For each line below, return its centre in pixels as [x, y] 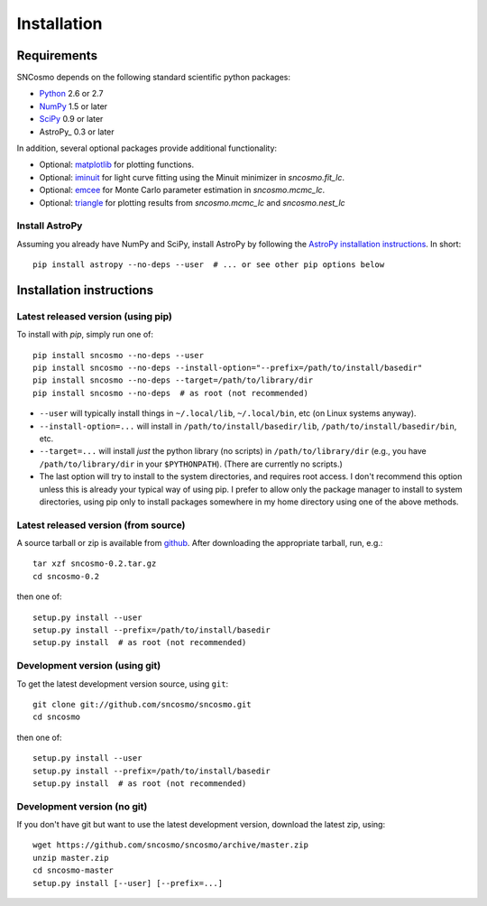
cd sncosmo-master [74, 870]
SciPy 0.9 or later [71, 119]
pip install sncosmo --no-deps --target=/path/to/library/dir [173, 380]
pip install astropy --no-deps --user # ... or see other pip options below [209, 265]
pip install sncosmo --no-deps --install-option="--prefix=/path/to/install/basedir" [228, 368]
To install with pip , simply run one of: [85, 335]
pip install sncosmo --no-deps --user [119, 355]
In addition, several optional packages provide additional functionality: [147, 148]
